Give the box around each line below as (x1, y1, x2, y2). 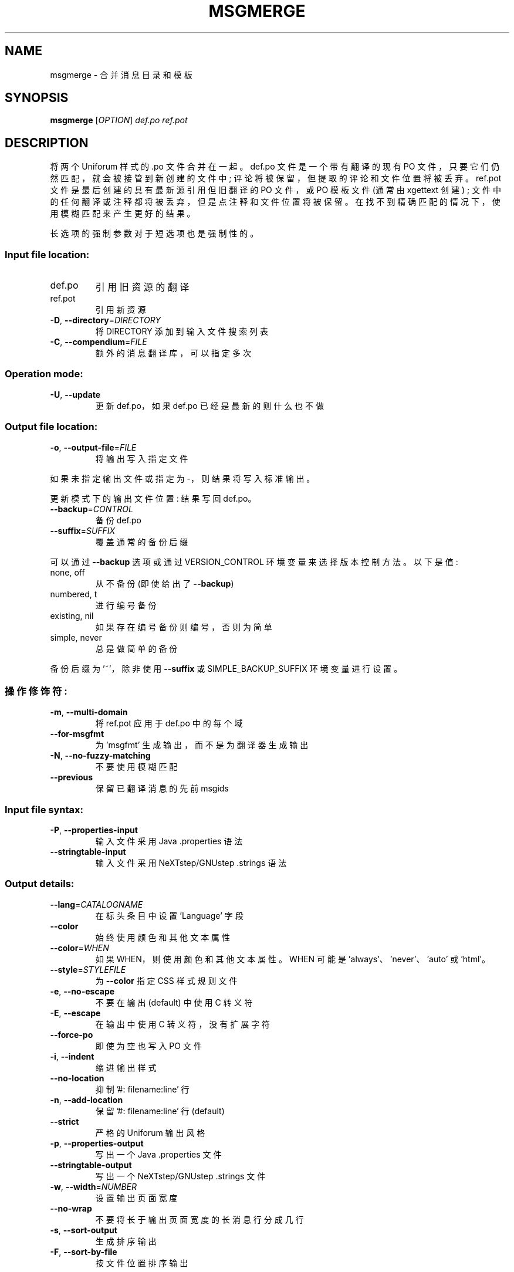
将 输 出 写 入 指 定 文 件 (95, 453, 188, 464)
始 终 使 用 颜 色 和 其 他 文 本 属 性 (95, 932, 231, 942)
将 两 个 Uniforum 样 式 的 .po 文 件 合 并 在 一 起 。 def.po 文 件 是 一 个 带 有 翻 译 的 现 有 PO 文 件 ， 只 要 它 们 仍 (50, 161, 499, 172)
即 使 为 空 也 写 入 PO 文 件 (95, 1040, 202, 1051)
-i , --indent (50, 1051, 94, 1061)
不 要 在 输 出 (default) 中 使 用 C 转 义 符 (95, 997, 253, 1007)
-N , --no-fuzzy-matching (50, 750, 151, 761)
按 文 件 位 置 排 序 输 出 (95, 1257, 188, 1268)
